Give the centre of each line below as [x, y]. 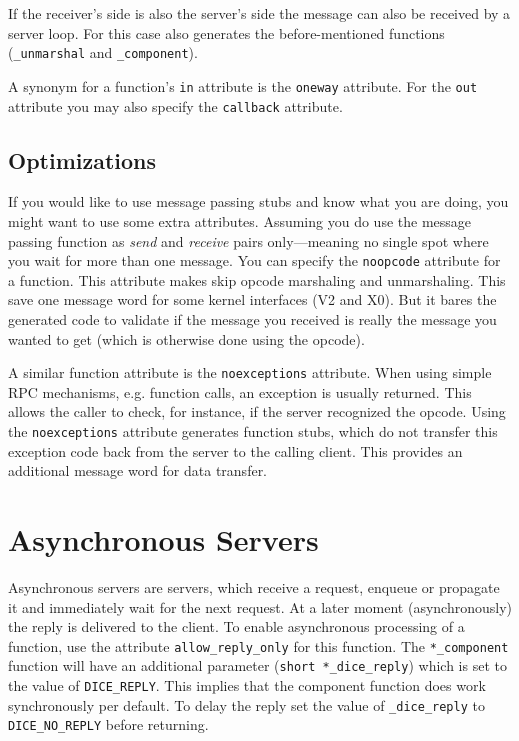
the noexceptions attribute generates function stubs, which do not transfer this [253, 431]
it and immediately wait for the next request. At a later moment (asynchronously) [260, 606]
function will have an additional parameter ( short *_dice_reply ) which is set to [257, 665]
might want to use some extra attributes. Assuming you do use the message [240, 220]
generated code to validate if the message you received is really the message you [252, 318]
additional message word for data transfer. [138, 470]
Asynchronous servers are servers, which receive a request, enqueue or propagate [254, 586]
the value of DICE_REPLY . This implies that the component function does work [247, 685]
